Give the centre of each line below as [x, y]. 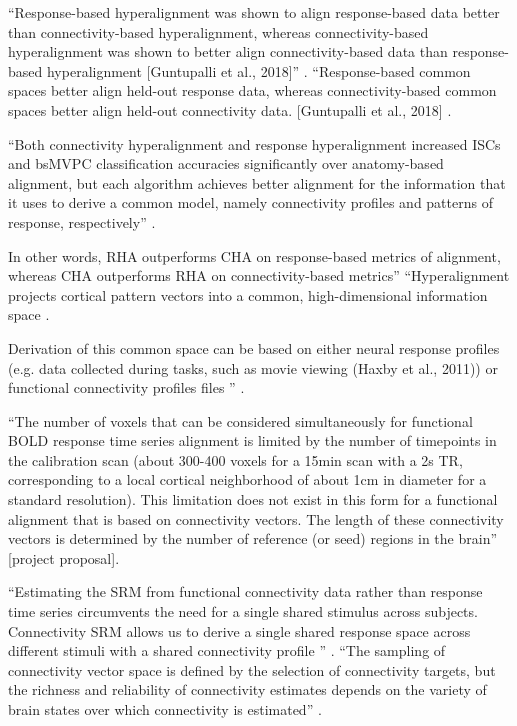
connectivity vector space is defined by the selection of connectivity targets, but [252, 669]
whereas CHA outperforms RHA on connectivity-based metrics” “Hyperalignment [259, 275]
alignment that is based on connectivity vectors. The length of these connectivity [256, 518]
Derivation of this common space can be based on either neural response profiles [254, 347]
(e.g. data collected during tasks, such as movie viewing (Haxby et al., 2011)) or [253, 367]
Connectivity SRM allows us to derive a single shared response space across [239, 630]
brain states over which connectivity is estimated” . [165, 709]
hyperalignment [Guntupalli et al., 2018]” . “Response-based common [258, 70]
